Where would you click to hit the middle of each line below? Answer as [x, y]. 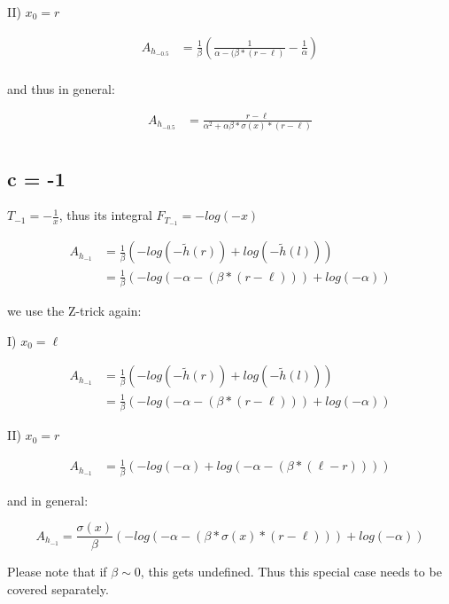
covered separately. [58, 588]
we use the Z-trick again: [74, 311]
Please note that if [57, 572]
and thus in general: [61, 88]
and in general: [48, 500]
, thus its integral [105, 215]
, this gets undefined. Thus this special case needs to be [291, 572]
